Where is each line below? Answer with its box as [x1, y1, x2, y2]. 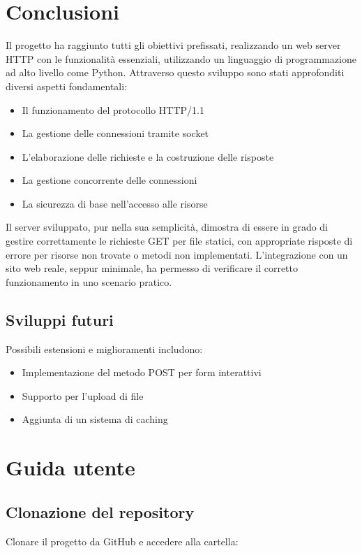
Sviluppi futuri [6, 308, 114, 330]
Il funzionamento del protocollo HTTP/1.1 [22, 102, 204, 117]
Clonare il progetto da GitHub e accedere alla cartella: [6, 533, 239, 548]
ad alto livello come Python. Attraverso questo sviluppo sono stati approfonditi [6, 65, 345, 80]
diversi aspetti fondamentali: [6, 78, 128, 93]
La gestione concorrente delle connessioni [22, 173, 197, 187]
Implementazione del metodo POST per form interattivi [22, 365, 262, 380]
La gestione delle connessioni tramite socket [22, 126, 209, 141]
